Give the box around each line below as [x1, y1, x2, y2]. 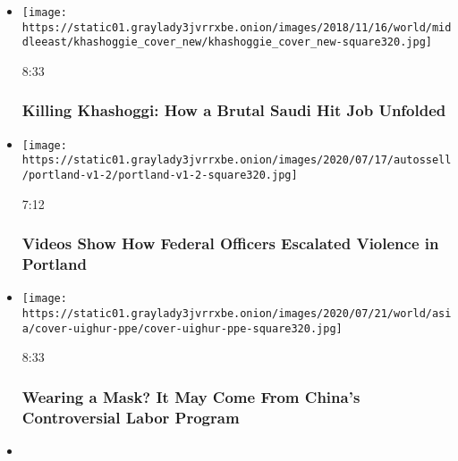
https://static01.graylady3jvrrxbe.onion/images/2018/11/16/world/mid [21, 21, 452, 34]
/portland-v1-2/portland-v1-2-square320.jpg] [21, 169, 298, 182]
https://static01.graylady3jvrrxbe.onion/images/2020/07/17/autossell [21, 154, 452, 167]
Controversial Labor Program [21, 406, 240, 428]
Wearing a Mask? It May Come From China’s [21, 385, 360, 407]
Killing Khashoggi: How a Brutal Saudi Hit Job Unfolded [21, 99, 446, 122]
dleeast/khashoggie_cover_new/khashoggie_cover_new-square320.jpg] [21, 36, 432, 49]
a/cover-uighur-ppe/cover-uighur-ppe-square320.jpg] [21, 322, 343, 335]
